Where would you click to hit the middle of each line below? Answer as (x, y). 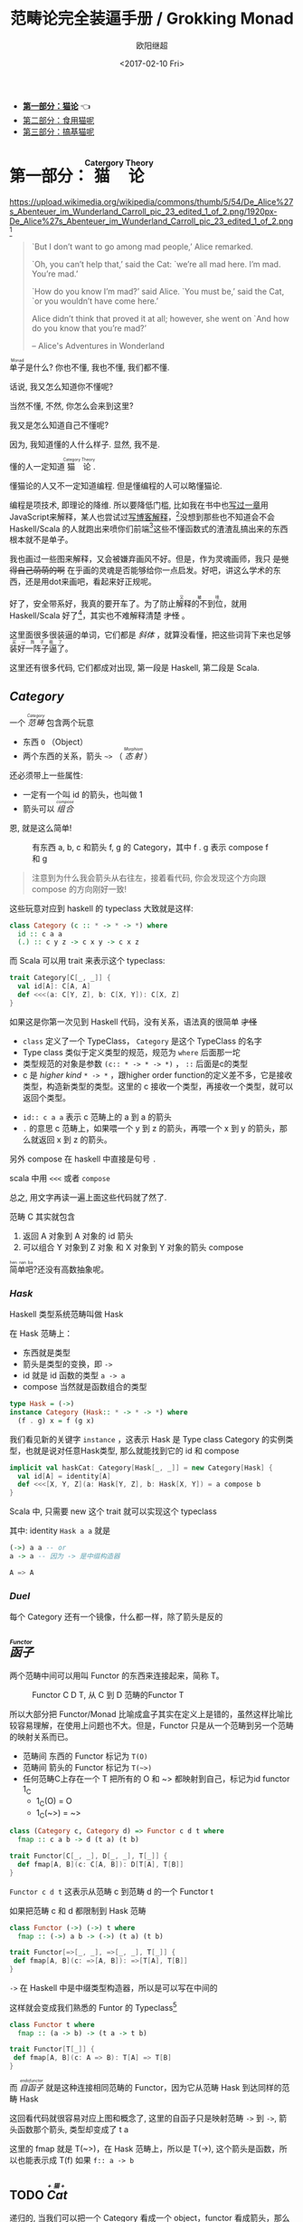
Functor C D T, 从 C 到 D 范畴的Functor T (108, 1694)
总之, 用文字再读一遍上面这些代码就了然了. (88, 1197)
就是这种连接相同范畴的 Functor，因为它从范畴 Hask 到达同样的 (163, 2088)
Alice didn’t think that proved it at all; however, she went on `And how (160, 318)
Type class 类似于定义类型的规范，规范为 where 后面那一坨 (132, 1052)
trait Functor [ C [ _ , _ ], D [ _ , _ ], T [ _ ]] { (89, 1856)
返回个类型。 (46, 1097)
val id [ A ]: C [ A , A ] (54, 986)
